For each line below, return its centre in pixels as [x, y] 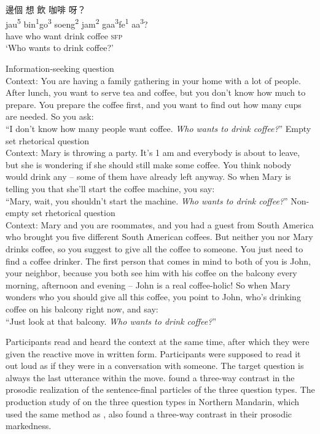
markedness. [29, 426]
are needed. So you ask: [50, 116]
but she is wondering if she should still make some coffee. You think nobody [149, 164]
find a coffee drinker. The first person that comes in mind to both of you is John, [158, 261]
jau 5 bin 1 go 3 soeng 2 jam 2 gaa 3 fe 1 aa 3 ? [77, 23]
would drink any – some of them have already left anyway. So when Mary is [148, 176]
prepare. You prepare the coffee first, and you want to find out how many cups [154, 104]
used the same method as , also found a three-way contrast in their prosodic [149, 413]
